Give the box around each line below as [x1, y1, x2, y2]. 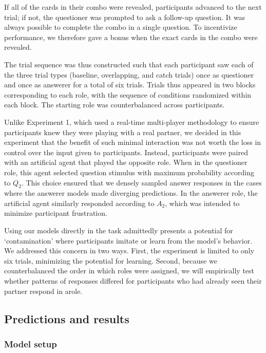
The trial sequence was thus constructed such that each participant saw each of [4, 59, 254, 69]
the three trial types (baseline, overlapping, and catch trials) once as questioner [4, 69, 254, 80]
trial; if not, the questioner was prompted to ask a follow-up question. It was [4, 11, 245, 22]
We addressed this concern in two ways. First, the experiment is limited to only [4, 245, 254, 256]
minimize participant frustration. [4, 208, 107, 218]
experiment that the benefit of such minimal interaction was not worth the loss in [4, 137, 261, 147]
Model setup [4, 337, 57, 350]
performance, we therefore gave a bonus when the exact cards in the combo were [4, 31, 258, 42]
